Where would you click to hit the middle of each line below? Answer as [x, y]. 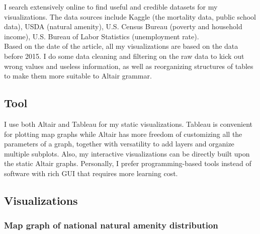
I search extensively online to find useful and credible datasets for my [111, 7]
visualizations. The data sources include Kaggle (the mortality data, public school [130, 16]
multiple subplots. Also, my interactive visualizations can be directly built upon [127, 153]
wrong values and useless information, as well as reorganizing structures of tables [129, 66]
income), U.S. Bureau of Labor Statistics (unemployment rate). [102, 36]
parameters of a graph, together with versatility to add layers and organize [119, 144]
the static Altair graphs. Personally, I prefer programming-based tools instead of [128, 163]
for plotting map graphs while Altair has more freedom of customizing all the [123, 134]
